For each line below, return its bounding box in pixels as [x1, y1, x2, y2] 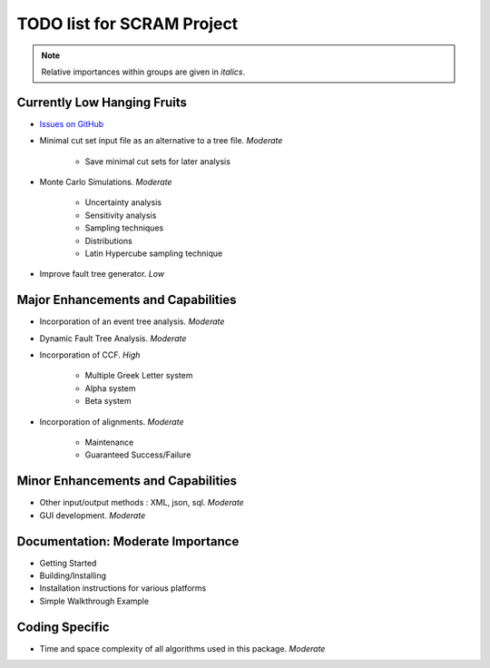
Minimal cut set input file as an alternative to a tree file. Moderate [39, 135, 283, 146]
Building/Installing [39, 570, 107, 581]
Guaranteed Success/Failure [84, 449, 191, 460]
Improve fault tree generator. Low [39, 269, 165, 280]
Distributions [84, 235, 133, 246]
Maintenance [84, 437, 134, 447]
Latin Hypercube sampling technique [84, 248, 223, 259]
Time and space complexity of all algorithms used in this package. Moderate [39, 643, 326, 653]
